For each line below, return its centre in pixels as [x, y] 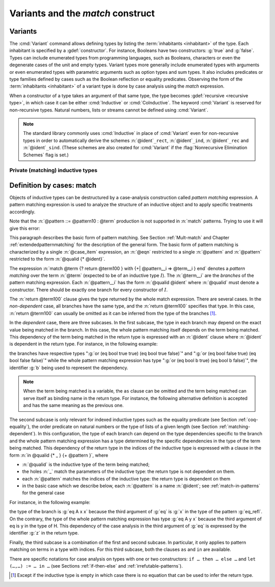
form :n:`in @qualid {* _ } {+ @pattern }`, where [59, 455]
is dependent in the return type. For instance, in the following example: [84, 344]
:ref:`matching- [235, 426]
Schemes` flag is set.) [46, 155]
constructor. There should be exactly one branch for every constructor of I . [89, 290]
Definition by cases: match [53, 185]
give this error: [25, 228]
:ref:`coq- [248, 420]
